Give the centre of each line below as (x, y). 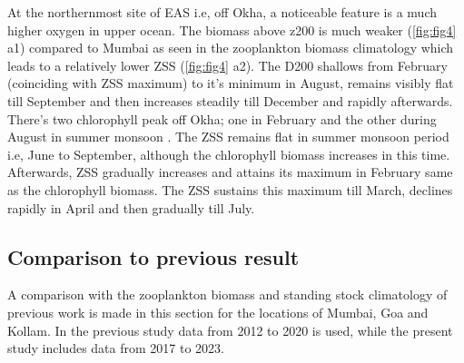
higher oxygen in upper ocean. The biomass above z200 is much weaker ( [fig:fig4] (232, 29)
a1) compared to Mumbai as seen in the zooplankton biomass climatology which (231, 48)
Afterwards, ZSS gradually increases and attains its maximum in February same (230, 172)
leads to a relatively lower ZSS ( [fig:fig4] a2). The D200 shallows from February (227, 65)
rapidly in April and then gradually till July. (131, 207)
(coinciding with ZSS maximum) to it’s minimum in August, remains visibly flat (231, 83)
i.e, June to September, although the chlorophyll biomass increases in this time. (229, 154)
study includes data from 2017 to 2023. (116, 348)
